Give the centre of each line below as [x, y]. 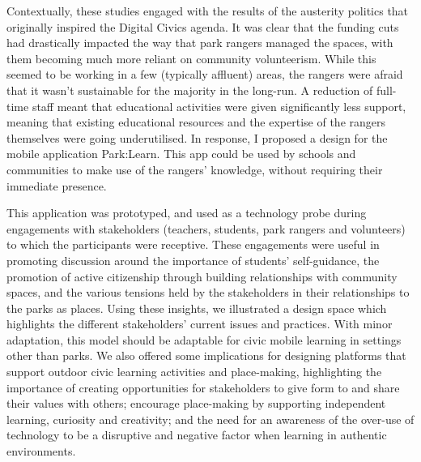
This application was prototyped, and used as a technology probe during [187, 213]
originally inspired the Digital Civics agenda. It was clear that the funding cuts [203, 26]
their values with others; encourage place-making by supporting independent [196, 403]
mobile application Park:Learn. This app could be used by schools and [181, 154]
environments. [41, 451]
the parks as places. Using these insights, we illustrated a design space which [197, 308]
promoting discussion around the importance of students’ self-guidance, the [193, 260]
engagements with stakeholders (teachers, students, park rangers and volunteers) [206, 228]
